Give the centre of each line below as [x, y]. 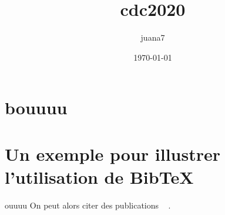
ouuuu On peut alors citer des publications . [88, 205]
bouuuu [36, 107]
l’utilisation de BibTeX [99, 176]
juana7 [153, 37]
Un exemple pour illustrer [113, 153]
